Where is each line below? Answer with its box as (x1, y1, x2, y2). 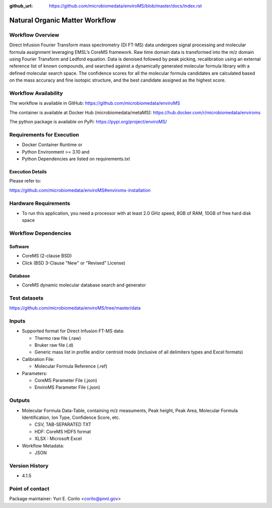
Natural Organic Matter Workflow (9, 16, 116, 25)
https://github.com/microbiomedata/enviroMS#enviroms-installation (9, 187, 151, 193)
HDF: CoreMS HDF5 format (34, 428, 91, 434)
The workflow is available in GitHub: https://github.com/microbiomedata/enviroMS (9, 100, 180, 106)
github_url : (9, 3, 33, 9)
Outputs (9, 397, 30, 404)
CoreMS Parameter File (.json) (34, 378, 98, 384)
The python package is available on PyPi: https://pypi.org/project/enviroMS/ (9, 119, 167, 125)
